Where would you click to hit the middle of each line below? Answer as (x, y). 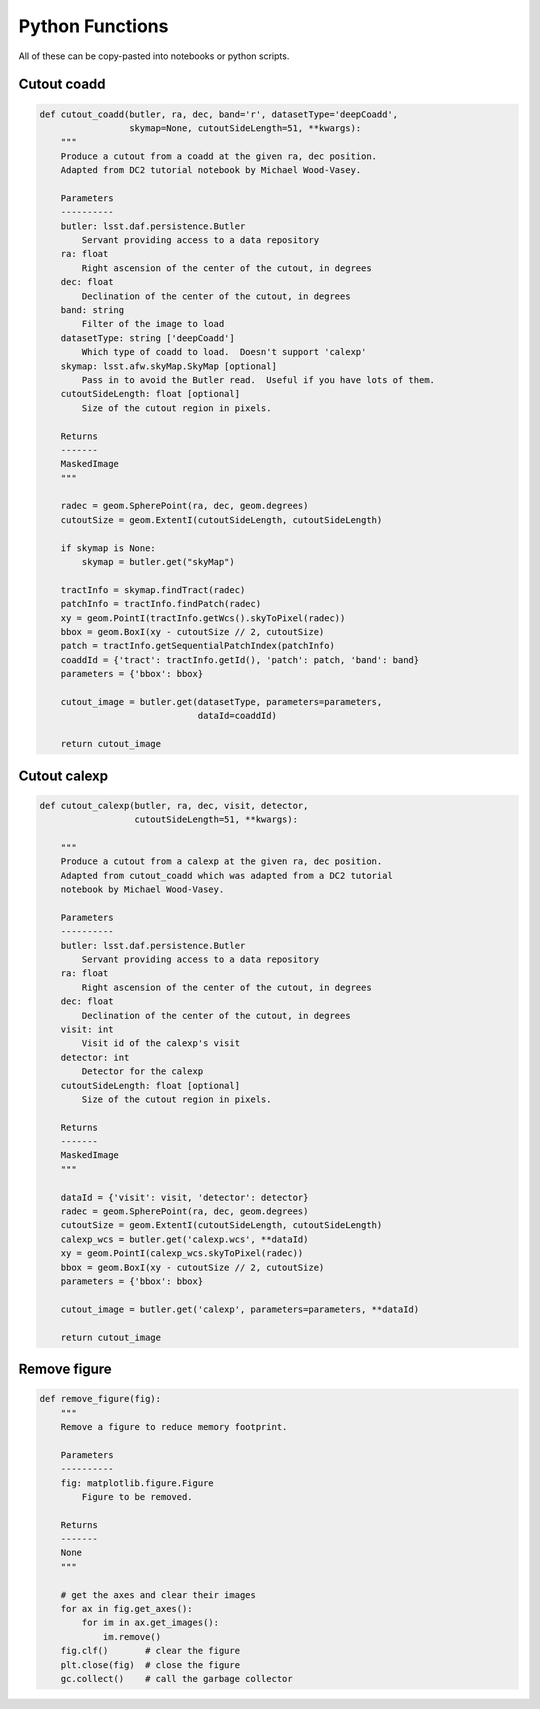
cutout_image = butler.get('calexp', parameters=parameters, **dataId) (240, 1309)
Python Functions (93, 26)
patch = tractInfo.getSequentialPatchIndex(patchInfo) (197, 646)
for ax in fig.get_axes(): (127, 1609)
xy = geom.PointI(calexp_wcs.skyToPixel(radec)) (182, 1253)
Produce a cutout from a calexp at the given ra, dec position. (221, 861)
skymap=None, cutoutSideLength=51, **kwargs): (245, 128)
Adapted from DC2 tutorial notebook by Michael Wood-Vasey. (211, 170)
